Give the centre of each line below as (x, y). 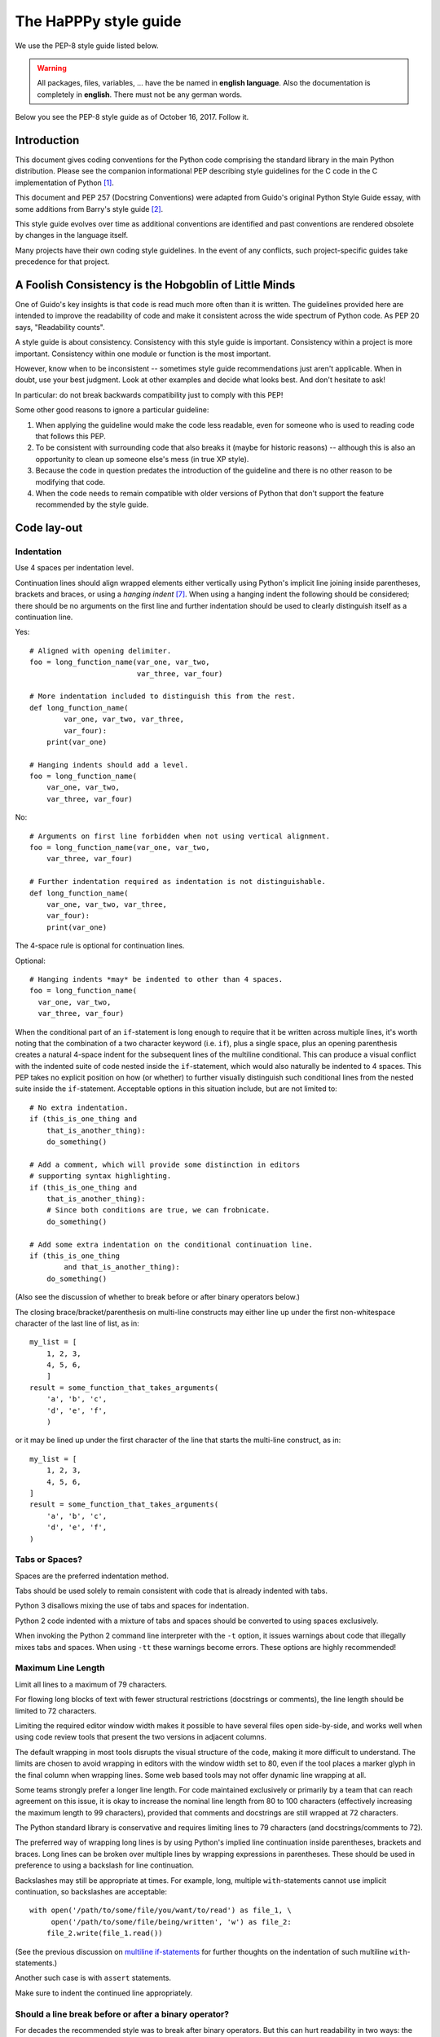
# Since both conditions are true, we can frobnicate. (158, 1210)
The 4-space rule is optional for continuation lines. (100, 946)
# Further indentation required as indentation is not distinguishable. (178, 882)
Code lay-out (49, 528)
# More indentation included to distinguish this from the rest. (163, 696)
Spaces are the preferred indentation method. (92, 1576)
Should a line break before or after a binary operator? (122, 2014)
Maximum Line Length (60, 1668)
